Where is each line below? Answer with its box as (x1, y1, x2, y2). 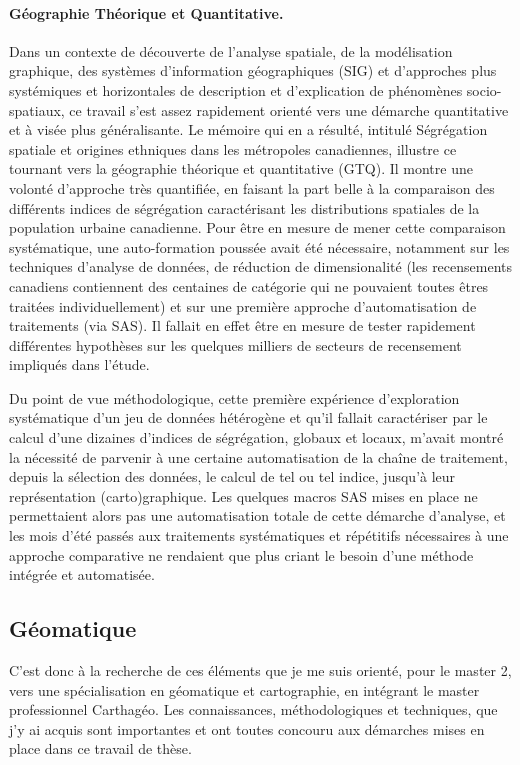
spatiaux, (9, 99, 65, 120)
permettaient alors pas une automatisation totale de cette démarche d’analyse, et (9, 505, 506, 526)
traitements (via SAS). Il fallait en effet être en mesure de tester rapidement (9, 315, 476, 336)
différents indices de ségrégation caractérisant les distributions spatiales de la (9, 197, 480, 218)
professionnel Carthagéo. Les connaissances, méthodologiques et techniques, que (9, 699, 498, 720)
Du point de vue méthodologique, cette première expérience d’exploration (9, 387, 460, 408)
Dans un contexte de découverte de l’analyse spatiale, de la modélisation (9, 40, 453, 61)
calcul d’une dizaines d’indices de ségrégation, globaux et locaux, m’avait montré (9, 427, 504, 448)
